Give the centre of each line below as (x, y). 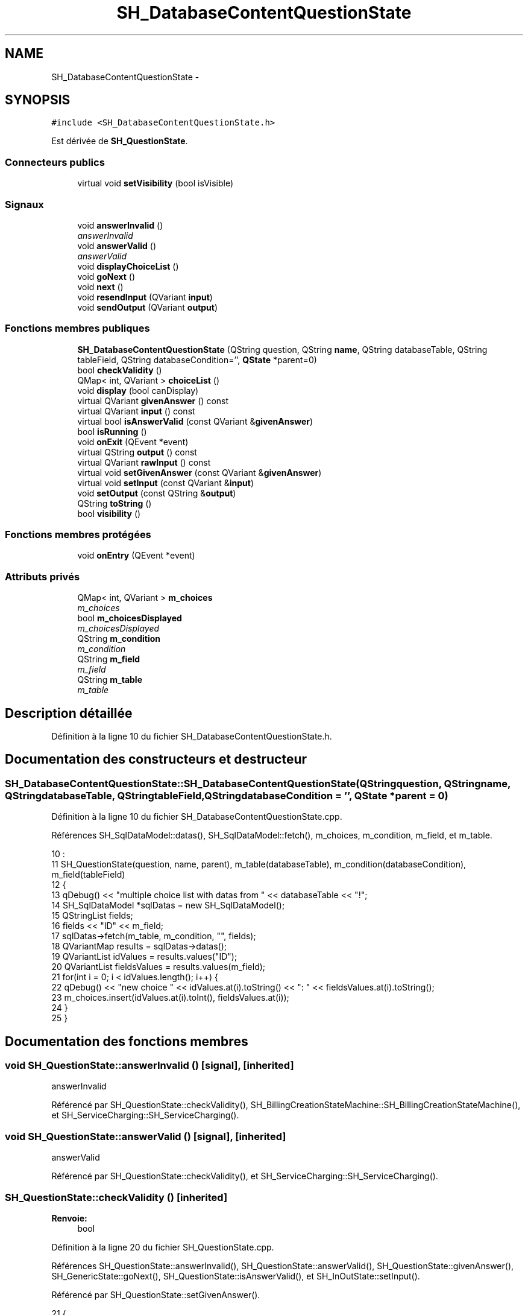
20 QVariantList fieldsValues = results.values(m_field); (159, 967)
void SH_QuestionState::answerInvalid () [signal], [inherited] (149, 1066)
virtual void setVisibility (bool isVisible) (156, 183)
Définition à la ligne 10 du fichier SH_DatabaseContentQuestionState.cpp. (197, 817)
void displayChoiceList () (128, 266)
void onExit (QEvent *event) (133, 442)
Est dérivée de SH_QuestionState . (120, 141)
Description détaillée (69, 713)
